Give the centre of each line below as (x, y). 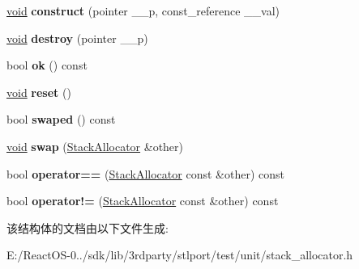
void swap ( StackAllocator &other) (95, 146)
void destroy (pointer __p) (77, 38)
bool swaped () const (61, 119)
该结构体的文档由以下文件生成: (88, 227)
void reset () (39, 92)
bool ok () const (47, 65)
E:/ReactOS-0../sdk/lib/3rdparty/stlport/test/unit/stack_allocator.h (180, 255)
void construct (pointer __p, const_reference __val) (143, 11)
